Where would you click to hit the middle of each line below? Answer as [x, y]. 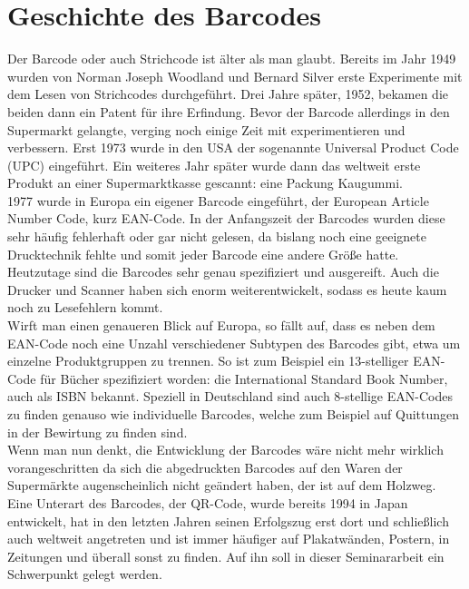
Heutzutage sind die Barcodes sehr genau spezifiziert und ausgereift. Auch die [223, 272]
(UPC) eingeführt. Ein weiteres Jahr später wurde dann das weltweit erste [214, 165]
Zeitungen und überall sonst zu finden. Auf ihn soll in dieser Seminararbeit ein [226, 556]
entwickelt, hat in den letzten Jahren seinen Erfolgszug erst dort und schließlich [228, 520]
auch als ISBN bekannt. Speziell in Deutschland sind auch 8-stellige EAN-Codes [230, 396]
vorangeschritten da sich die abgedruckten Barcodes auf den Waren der [205, 467]
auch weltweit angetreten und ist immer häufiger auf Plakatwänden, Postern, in [229, 539]
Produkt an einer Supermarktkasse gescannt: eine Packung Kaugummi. [205, 183]
